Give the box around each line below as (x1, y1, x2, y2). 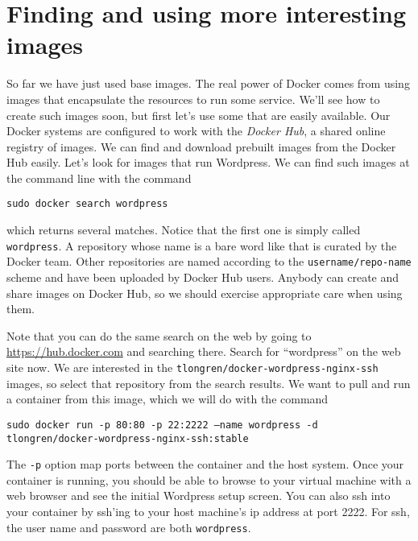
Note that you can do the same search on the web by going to (6, 327, 312, 344)
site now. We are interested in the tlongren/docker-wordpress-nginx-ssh (6, 359, 379, 375)
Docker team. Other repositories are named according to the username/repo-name (6, 253, 412, 270)
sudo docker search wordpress (6, 198, 168, 210)
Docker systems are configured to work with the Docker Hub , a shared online (6, 122, 386, 139)
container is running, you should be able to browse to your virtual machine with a (6, 471, 412, 488)
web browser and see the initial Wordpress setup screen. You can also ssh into (6, 487, 391, 504)
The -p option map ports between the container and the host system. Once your (6, 456, 404, 473)
